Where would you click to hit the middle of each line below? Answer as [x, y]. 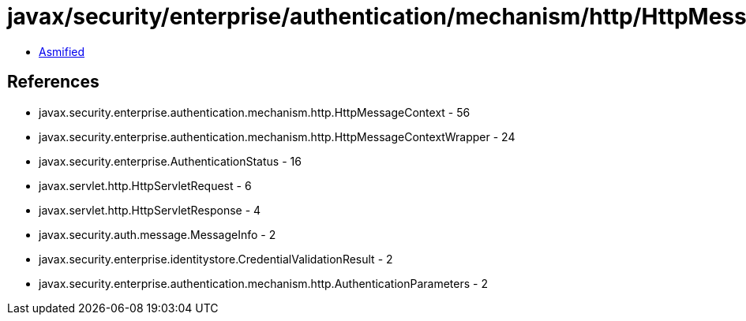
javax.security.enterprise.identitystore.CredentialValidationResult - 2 [216, 259]
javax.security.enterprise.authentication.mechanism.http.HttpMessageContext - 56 [255, 112]
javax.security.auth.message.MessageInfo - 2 [157, 234]
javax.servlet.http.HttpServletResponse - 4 [150, 210]
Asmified [62, 51]
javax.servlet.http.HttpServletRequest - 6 [145, 185]
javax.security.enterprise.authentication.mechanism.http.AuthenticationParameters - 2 [263, 283]
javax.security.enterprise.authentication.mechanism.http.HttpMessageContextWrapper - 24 [277, 136]
